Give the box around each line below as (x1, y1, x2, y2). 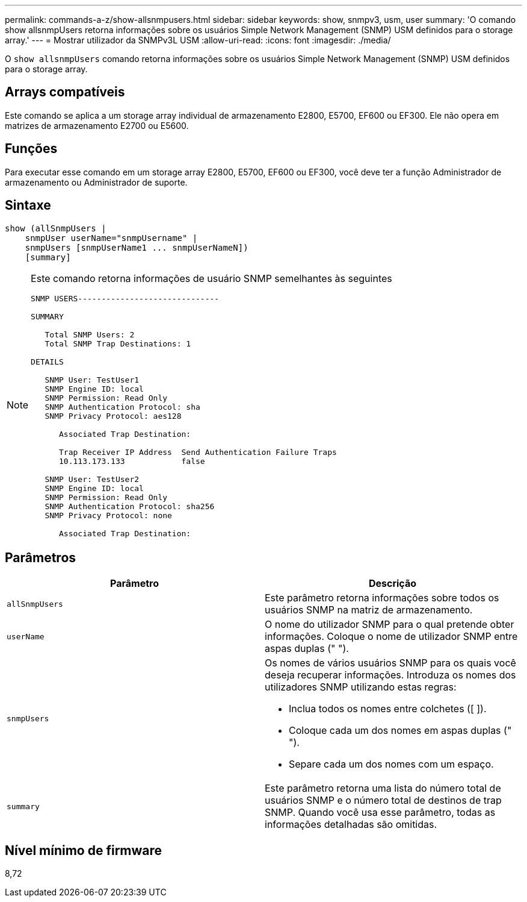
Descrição (368, 577, 417, 590)
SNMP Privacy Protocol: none (45, 510, 172, 520)
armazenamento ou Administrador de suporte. (5, 177, 188, 187)
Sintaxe (5, 198, 51, 213)
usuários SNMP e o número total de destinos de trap (265, 794, 502, 807)
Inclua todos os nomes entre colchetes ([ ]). (289, 703, 487, 715)
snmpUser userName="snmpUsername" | (25, 233, 198, 243)
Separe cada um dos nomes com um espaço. (289, 758, 494, 771)
